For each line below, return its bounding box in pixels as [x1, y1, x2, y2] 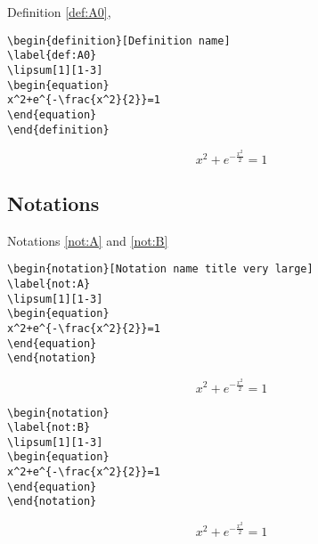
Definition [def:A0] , [7, 3, 111, 20]
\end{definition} [7, 123, 110, 136]
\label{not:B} [7, 421, 91, 434]
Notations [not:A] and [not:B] [7, 231, 168, 249]
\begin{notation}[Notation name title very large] [7, 263, 314, 276]
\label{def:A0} [7, 49, 97, 62]
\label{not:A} [7, 278, 91, 291]
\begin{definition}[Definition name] [7, 34, 231, 47]
